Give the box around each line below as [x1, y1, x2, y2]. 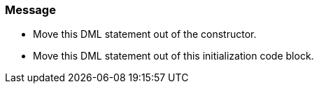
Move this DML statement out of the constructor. [33, 28, 257, 41]
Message [5, 3, 56, 17]
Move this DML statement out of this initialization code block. [33, 50, 314, 62]
